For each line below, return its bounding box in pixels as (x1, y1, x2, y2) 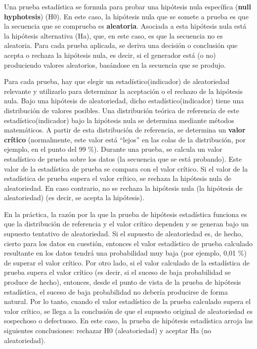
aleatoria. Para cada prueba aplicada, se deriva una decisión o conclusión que (4, 40, 238, 50)
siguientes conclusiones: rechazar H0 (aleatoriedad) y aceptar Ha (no (4, 325, 212, 335)
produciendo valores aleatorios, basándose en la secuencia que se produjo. (4, 59, 226, 70)
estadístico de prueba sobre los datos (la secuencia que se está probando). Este (4, 153, 242, 164)
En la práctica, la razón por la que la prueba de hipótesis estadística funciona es (4, 209, 247, 219)
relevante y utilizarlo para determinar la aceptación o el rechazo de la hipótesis (4, 86, 243, 96)
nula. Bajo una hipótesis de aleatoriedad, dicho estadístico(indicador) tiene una (4, 95, 244, 106)
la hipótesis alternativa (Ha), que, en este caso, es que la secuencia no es (4, 30, 223, 41)
